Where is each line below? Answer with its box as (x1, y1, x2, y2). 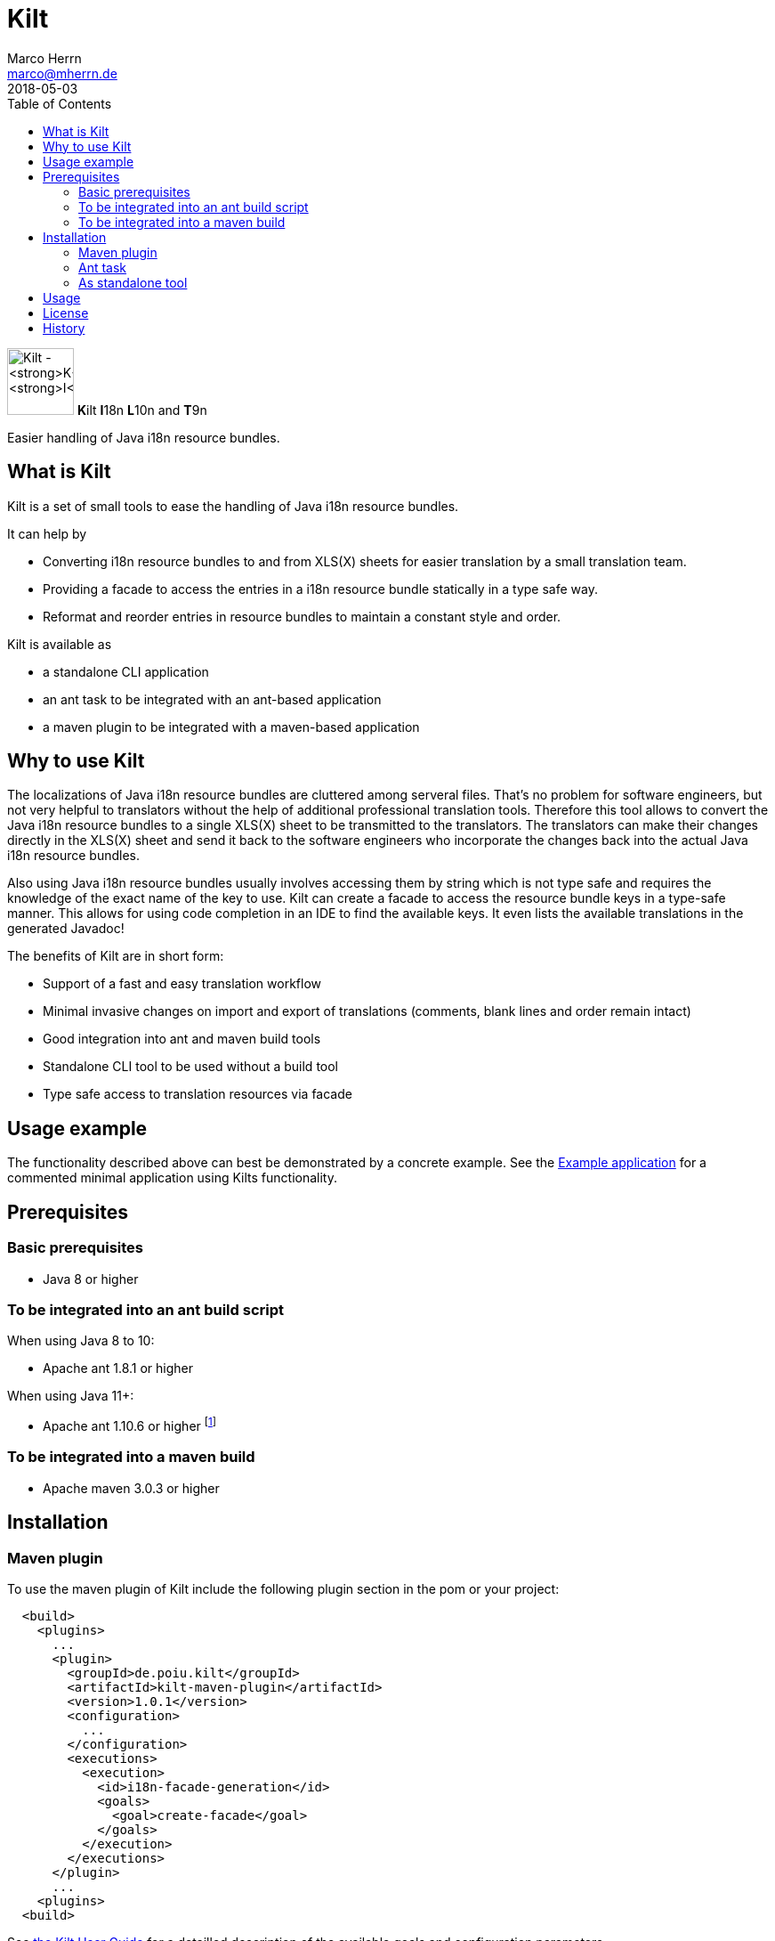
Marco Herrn (7, 50, 82, 66)
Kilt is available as (7, 636, 112, 652)
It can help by (7, 525, 87, 541)
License (43, 305, 89, 321)
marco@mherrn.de (7, 65, 117, 81)
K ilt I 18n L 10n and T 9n (77, 402, 207, 418)
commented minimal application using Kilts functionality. (7, 1170, 337, 1186)
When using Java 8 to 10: (7, 1333, 155, 1349)
